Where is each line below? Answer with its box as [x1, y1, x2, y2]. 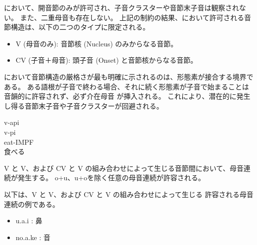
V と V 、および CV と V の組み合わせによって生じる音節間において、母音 [4, 163, 244, 173]
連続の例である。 [4, 199, 59, 209]
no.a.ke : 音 [15, 232, 51, 242]
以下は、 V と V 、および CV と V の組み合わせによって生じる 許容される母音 [4, 189, 254, 199]
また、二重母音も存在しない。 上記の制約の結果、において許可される [20, 12, 244, 22]
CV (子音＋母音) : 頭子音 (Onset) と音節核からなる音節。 [15, 55, 198, 65]
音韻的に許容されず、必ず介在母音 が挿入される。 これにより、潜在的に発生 [4, 91, 251, 101]
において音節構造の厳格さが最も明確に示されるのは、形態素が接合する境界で [4, 71, 254, 82]
